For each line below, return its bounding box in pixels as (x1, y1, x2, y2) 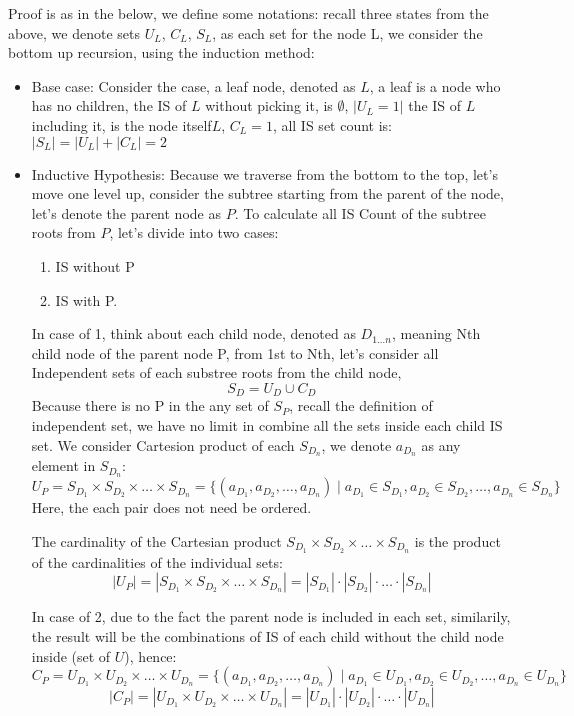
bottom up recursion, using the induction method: (8, 42, 315, 63)
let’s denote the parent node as (31, 202, 221, 223)
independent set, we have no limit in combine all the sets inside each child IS (31, 414, 503, 435)
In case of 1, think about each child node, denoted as (31, 323, 356, 344)
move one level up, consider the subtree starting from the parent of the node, (31, 183, 504, 204)
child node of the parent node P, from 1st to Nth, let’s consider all (31, 342, 439, 363)
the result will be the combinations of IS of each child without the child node (31, 625, 504, 646)
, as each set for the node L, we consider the (212, 22, 483, 43)
